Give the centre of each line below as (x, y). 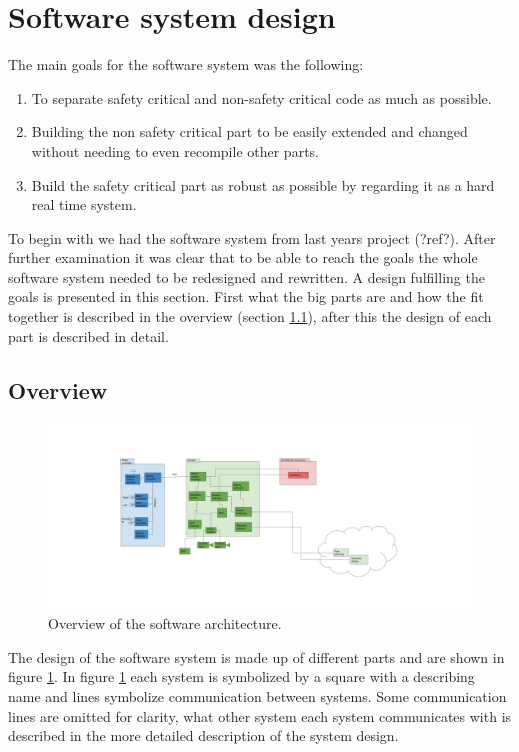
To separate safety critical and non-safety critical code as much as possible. (261, 97)
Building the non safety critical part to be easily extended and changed (249, 131)
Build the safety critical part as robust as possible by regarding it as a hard (263, 184)
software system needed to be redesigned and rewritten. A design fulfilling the (246, 276)
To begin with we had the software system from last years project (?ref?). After (252, 237)
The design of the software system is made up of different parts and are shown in (256, 656)
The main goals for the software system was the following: (186, 64)
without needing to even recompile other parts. (175, 150)
